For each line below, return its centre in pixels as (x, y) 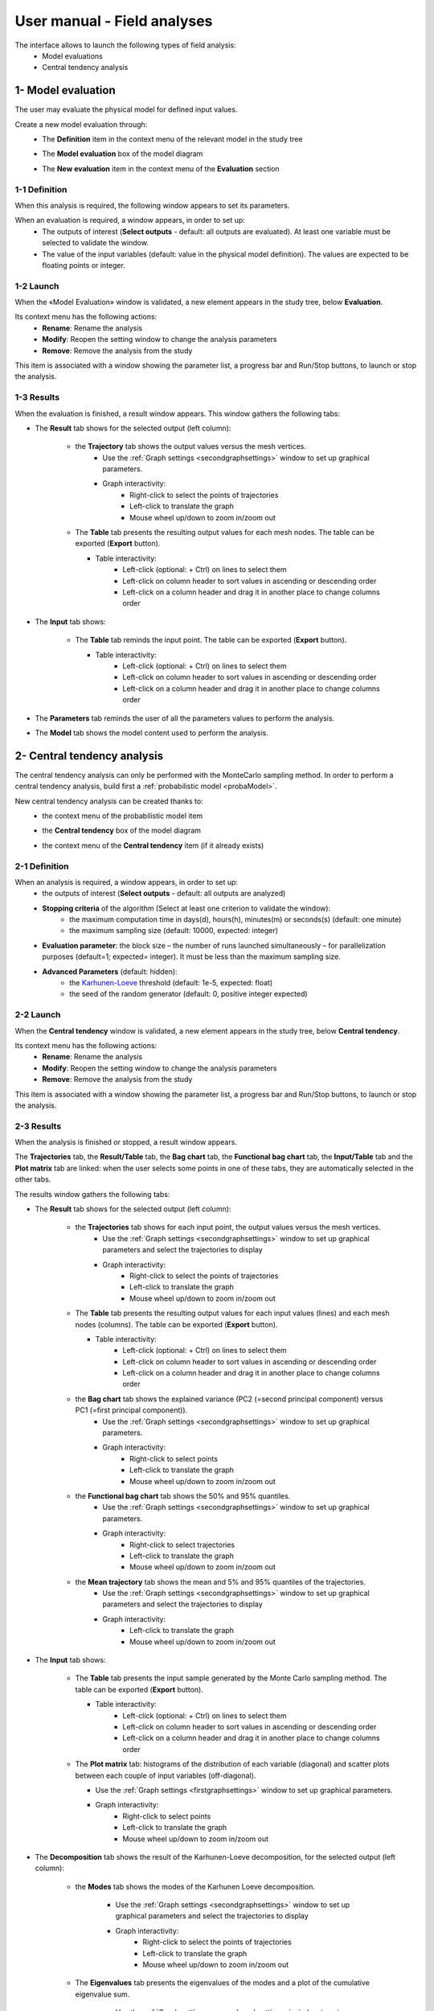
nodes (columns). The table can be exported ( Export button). (176, 1324)
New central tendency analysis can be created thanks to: (109, 801)
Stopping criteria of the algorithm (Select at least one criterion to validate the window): (186, 908)
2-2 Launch (38, 1015)
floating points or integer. (84, 265)
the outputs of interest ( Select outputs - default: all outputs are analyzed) (164, 894)
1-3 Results (37, 397)
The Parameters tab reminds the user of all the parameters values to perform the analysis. (185, 718)
